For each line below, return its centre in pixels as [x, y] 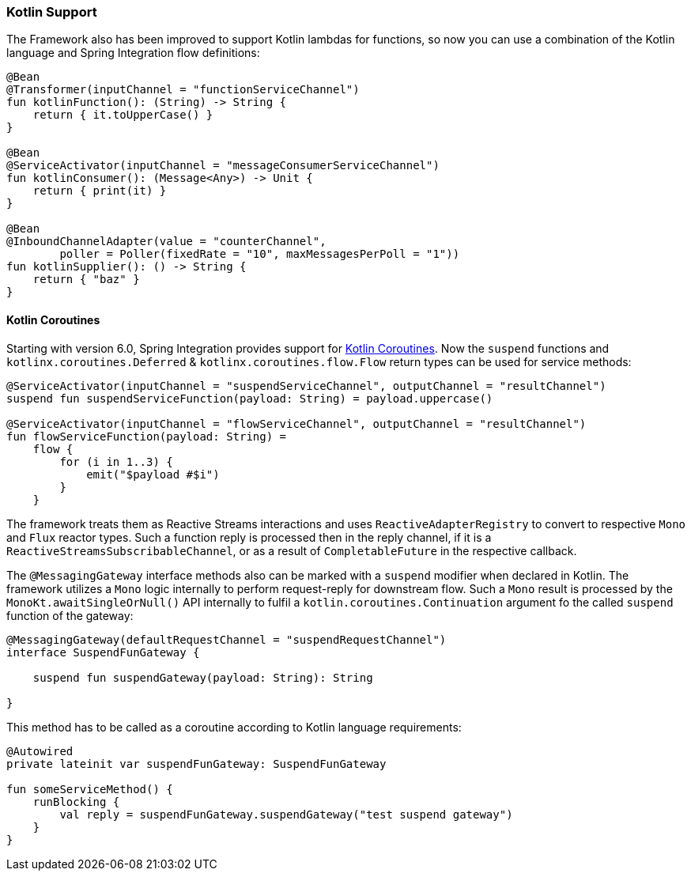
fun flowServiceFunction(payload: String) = [147, 436]
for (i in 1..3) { [116, 461]
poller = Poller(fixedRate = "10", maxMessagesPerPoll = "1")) [260, 254]
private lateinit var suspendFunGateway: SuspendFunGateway [196, 764]
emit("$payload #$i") [153, 474]
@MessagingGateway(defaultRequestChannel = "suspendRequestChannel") [227, 639]
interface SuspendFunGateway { [103, 652]
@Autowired [40, 751]
